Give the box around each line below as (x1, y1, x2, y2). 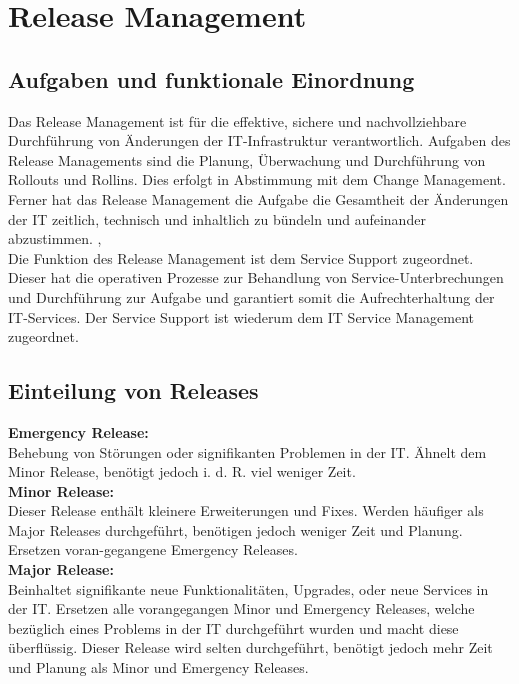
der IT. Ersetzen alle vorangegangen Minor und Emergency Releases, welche (8, 598, 475, 619)
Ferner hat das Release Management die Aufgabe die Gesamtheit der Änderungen (8, 188, 509, 209)
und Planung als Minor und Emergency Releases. (8, 657, 309, 678)
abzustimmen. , (8, 228, 102, 249)
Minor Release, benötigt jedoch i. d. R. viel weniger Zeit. (8, 461, 356, 482)
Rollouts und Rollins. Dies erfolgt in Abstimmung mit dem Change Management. (8, 169, 506, 190)
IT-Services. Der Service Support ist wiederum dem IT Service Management (8, 306, 475, 327)
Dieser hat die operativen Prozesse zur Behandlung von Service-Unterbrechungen (8, 267, 504, 288)
